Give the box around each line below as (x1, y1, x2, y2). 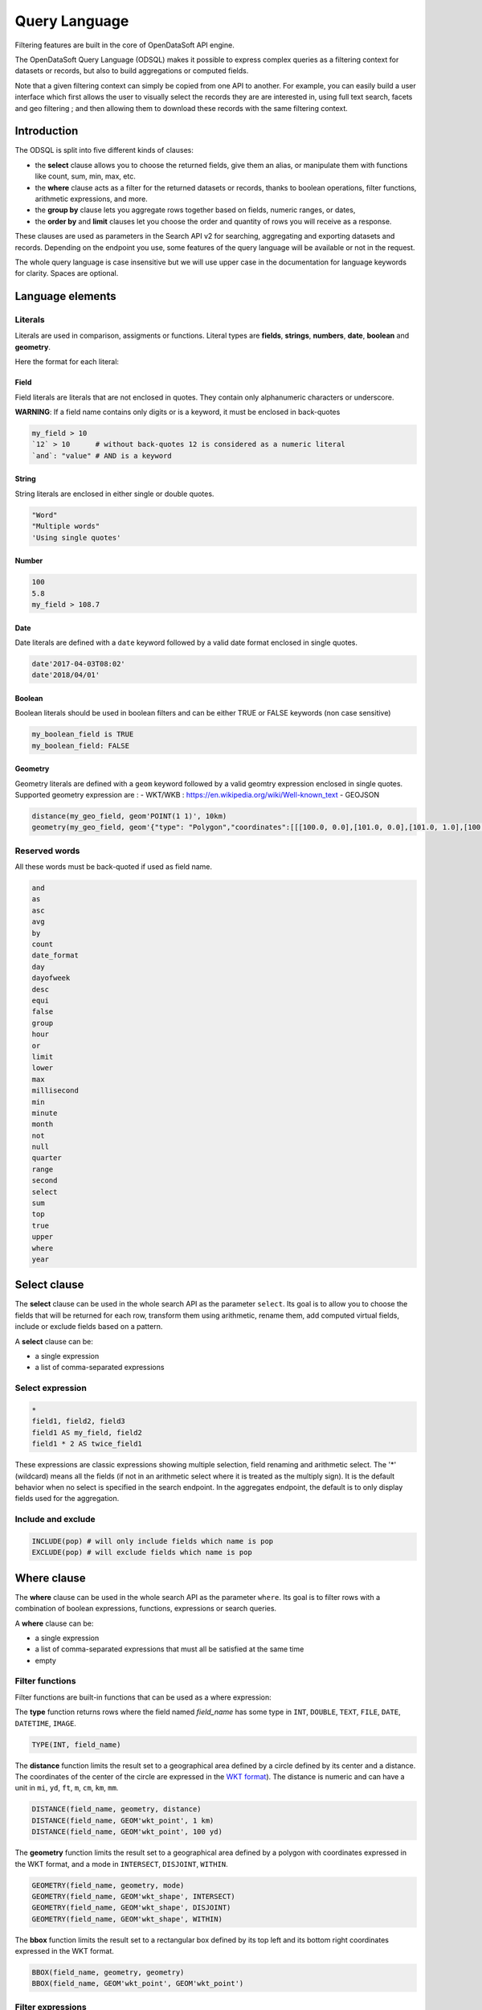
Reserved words (14, 845, 80, 856)
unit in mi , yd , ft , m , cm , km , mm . (14, 1783, 119, 1793)
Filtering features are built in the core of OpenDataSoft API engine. (14, 40, 235, 50)
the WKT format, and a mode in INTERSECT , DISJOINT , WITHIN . (14, 1859, 228, 1868)
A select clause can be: (14, 1336, 94, 1346)
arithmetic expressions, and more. (35, 194, 148, 203)
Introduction (14, 125, 79, 138)
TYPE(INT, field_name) (31, 1740, 121, 1749)
